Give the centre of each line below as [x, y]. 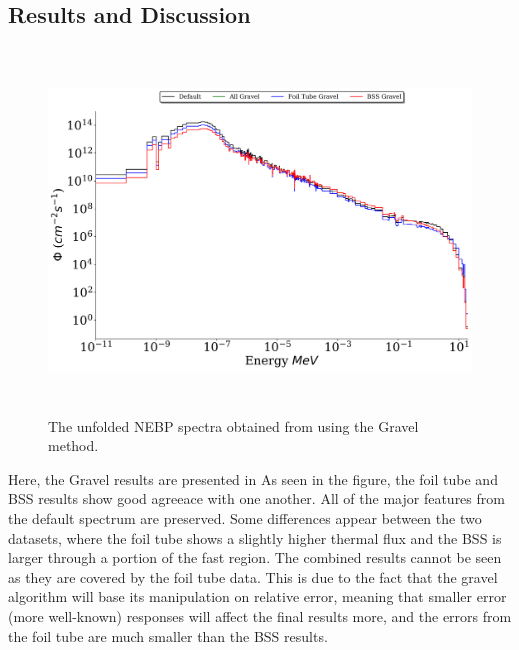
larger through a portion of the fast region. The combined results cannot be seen [255, 557]
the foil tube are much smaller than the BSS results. [168, 635]
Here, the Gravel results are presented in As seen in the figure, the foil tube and [253, 478]
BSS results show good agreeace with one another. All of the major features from [256, 498]
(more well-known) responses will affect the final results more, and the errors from [260, 615]
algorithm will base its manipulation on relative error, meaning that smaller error [257, 596]
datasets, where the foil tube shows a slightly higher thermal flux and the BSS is [255, 537]
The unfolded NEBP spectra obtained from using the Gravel [233, 425]
